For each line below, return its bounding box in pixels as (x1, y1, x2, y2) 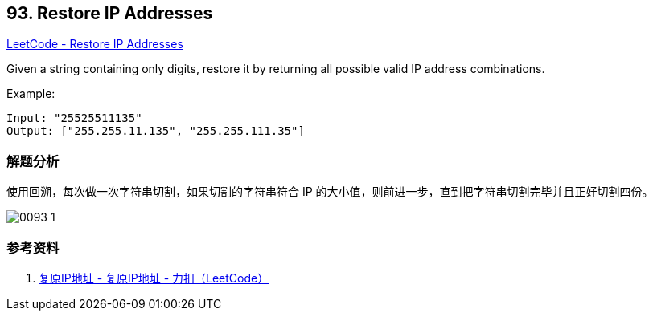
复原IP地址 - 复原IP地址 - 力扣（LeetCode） (39, 270, 269, 285)
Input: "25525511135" (6, 112, 142, 125)
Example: (6, 87, 55, 101)
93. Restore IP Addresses (6, 3, 213, 23)
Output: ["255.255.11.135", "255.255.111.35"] (6, 124, 305, 138)
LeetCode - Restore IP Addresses (6, 37, 183, 51)
